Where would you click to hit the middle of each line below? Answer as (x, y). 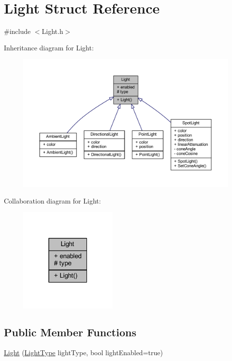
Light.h (52, 31)
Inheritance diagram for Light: (49, 47)
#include (17, 31)
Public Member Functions (70, 332)
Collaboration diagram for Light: (52, 200)
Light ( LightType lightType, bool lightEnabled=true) (83, 352)
